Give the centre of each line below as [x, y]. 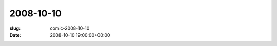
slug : [15, 28]
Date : [15, 35]
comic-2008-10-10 [70, 28]
